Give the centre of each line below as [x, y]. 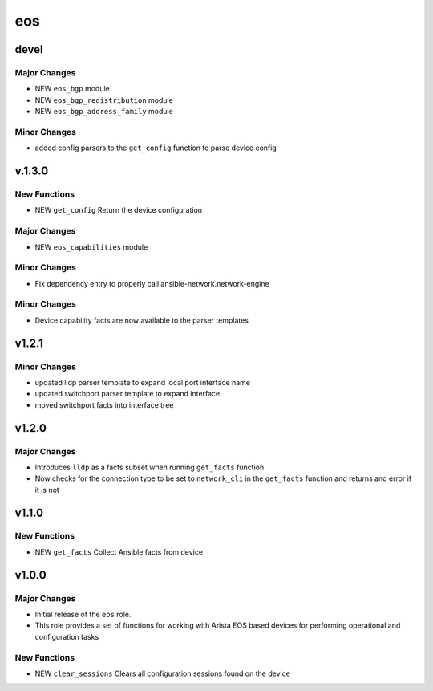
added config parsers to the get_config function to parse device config [156, 148]
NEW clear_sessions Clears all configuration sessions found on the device [162, 673]
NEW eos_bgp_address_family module [104, 112]
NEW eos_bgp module [72, 89]
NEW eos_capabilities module [91, 247]
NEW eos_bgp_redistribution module [104, 100]
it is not [47, 490]
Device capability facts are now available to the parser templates [142, 320]
